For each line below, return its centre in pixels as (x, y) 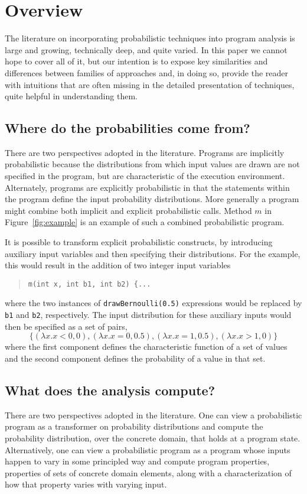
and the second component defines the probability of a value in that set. (135, 358)
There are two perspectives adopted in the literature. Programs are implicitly (145, 152)
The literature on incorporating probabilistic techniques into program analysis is (150, 38)
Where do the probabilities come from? (128, 128)
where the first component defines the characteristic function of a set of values (146, 347)
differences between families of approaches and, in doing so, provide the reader (146, 72)
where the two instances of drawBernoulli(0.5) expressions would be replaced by (153, 303)
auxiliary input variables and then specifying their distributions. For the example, (153, 253)
